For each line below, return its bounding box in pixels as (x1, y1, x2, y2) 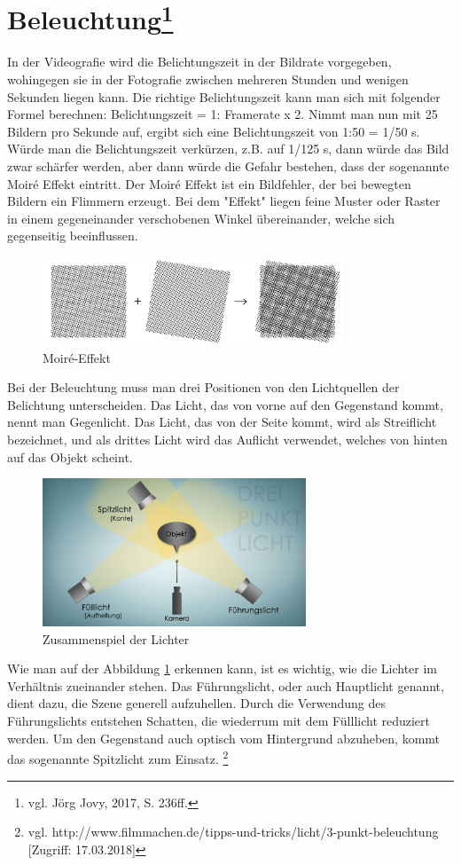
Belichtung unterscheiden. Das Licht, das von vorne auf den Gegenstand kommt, (7, 395, 443, 413)
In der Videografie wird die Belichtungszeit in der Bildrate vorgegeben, (7, 52, 392, 71)
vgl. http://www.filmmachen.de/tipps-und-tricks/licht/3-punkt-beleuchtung (27, 822, 439, 841)
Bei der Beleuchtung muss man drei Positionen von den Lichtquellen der (7, 378, 400, 397)
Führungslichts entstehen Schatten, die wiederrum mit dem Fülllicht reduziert (7, 712, 431, 730)
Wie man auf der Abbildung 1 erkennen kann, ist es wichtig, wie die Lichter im (7, 659, 438, 678)
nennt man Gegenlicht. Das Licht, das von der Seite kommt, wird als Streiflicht (7, 413, 437, 431)
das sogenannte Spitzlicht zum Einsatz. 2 (7, 747, 229, 767)
